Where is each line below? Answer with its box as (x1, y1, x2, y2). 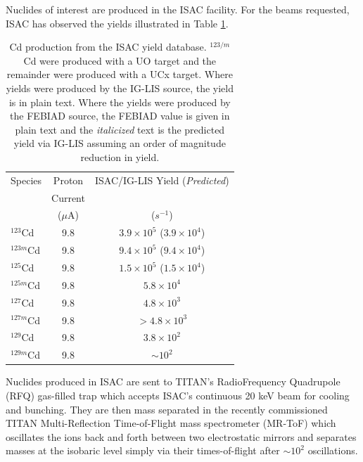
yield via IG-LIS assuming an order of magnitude (13, 136, 226, 150)
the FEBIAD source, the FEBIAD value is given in (10, 108, 230, 123)
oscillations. (307, 443, 358, 458)
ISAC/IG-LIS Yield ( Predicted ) (94, 172, 229, 187)
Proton (53, 172, 84, 187)
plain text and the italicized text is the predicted (15, 122, 225, 136)
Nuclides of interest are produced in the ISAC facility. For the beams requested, (6, 2, 350, 16)
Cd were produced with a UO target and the (23, 53, 217, 68)
